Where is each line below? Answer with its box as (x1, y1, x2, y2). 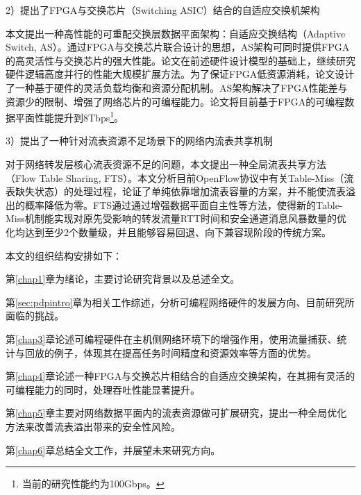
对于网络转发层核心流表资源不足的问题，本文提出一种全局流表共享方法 (6, 157, 326, 171)
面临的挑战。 (6, 308, 64, 323)
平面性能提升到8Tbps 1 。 (15, 108, 124, 124)
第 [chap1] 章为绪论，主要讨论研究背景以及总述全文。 (6, 271, 240, 286)
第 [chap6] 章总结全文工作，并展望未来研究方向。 (6, 442, 221, 457)
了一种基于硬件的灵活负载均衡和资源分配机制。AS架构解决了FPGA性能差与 (6, 80, 348, 94)
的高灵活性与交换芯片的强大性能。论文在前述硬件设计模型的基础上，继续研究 (6, 53, 355, 67)
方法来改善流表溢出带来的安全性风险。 (6, 419, 180, 433)
